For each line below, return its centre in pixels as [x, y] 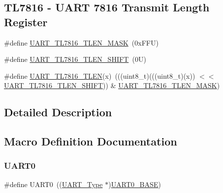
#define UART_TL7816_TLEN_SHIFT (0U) [75, 59]
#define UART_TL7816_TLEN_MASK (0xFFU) [81, 42]
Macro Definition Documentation [91, 141]
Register [26, 22]
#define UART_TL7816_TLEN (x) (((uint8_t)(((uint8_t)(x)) [100, 75]
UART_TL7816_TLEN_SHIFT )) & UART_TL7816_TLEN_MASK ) [112, 85]
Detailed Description [58, 112]
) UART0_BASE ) [135, 184]
